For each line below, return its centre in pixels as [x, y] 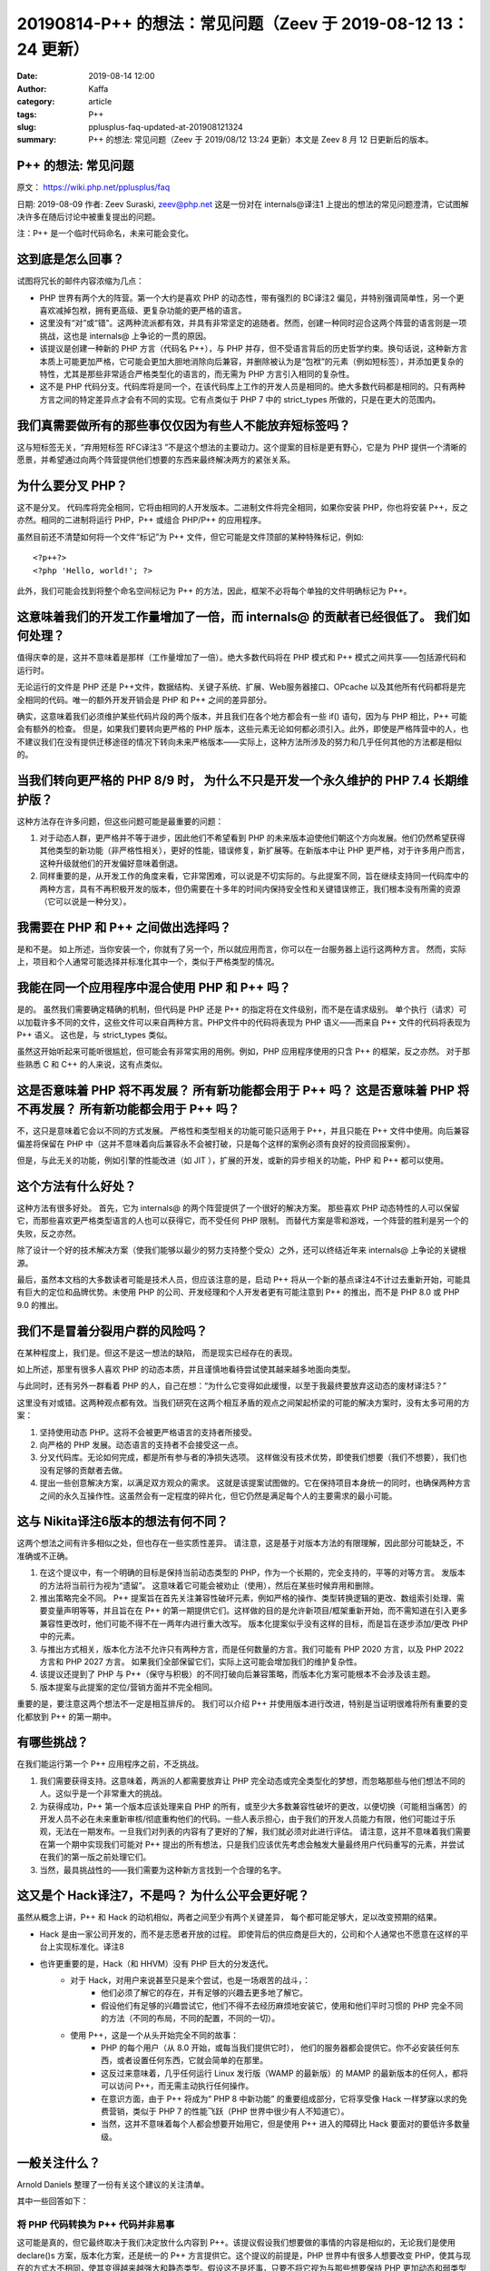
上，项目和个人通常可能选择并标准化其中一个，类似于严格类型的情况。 [148, 962]
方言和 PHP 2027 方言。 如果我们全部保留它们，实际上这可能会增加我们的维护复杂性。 [201, 1661]
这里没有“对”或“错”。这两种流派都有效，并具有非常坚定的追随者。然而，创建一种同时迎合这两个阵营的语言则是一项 [253, 323]
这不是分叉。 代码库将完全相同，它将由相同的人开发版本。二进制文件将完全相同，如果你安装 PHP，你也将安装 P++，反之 [242, 507]
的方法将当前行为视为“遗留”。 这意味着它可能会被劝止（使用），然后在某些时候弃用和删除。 [209, 1585]
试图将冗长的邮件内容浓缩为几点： [80, 281]
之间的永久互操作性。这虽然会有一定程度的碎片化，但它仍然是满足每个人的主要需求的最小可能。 [218, 1495]
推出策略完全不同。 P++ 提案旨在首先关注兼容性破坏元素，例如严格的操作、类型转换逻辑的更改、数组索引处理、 [248, 1598]
